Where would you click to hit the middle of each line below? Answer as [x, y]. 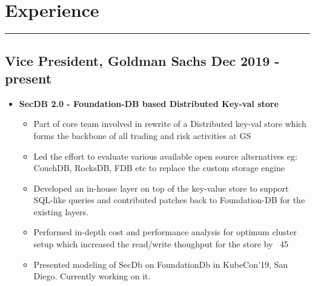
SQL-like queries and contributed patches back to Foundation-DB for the [169, 200]
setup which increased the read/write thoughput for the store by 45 [161, 244]
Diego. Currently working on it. [92, 276]
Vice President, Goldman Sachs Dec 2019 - [142, 60]
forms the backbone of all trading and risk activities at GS [142, 135]
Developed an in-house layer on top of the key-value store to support [161, 188]
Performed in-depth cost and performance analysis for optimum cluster [165, 232]
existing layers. [61, 211]
